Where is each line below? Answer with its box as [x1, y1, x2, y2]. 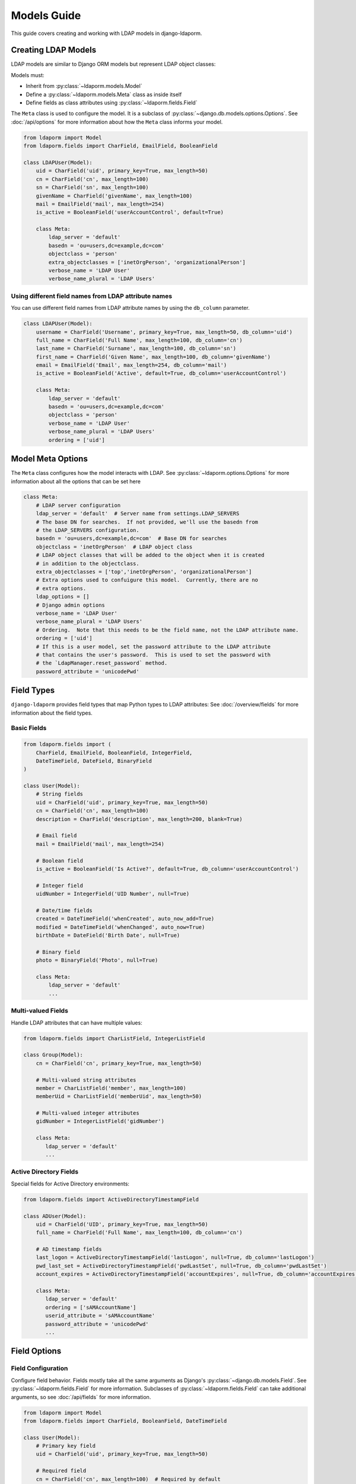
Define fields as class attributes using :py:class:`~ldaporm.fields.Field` [26, 99, 198, 106]
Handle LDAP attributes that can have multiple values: [11, 1019, 142, 1026]
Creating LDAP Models [11, 45, 97, 55]
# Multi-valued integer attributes [36, 1110, 139, 1117]
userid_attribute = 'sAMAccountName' [45, 1312, 155, 1319]
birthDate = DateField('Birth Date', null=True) [36, 932, 180, 939]
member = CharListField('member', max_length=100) [36, 1085, 186, 1092]
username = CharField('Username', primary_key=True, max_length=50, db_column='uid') [36, 328, 293, 335]
